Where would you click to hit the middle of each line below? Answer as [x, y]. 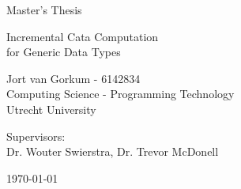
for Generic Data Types [64, 52]
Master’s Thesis [44, 9]
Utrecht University [51, 109]
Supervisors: [36, 136]
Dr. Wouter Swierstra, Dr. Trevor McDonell [113, 151]
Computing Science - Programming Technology [120, 94]
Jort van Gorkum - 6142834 [73, 78]
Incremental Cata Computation [83, 36]
